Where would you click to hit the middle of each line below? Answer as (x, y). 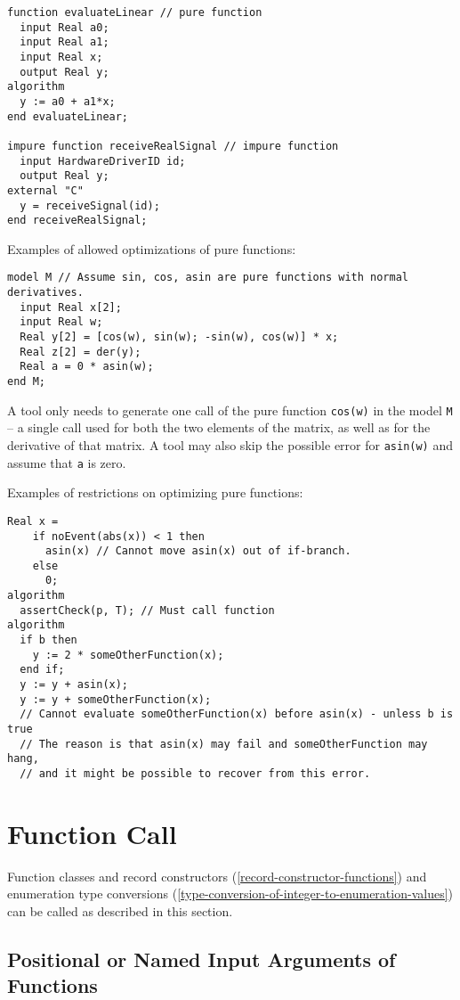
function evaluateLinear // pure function (135, 12)
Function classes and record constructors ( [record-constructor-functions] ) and (217, 876)
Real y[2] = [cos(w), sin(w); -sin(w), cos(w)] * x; (179, 337)
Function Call (92, 833)
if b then (48, 640)
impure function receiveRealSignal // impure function (173, 146)
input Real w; (61, 322)
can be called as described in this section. (120, 910)
